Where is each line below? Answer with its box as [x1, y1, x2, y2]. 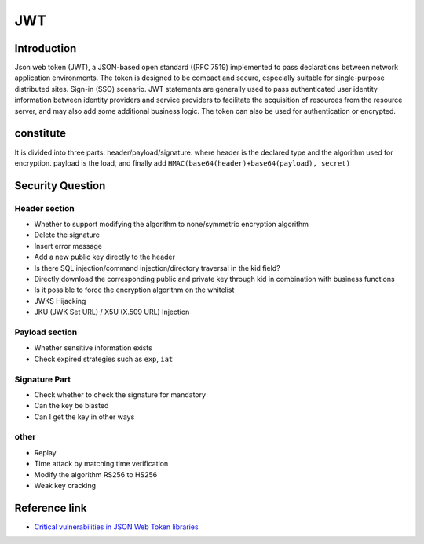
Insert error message [34, 241, 102, 250]
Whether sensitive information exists [34, 343, 152, 352]
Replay [34, 447, 57, 457]
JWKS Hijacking [34, 296, 86, 305]
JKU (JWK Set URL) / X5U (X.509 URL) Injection [34, 307, 190, 317]
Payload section [14, 327, 78, 338]
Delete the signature [34, 230, 100, 239]
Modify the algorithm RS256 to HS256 [34, 469, 158, 479]
